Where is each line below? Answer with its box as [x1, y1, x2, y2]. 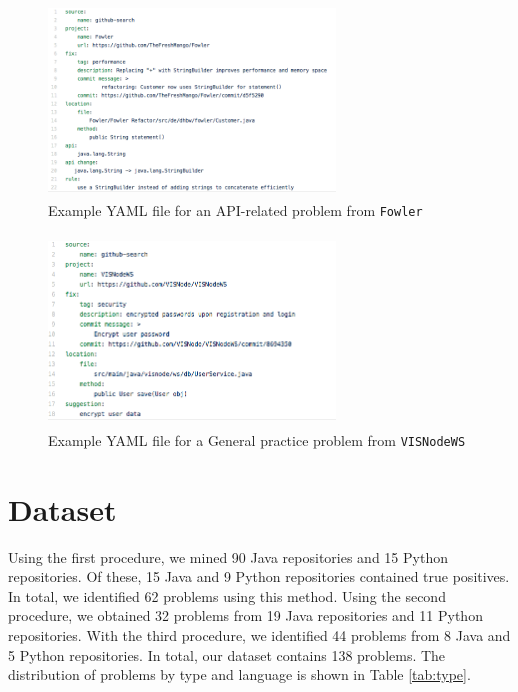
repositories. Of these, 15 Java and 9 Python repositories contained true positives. [8, 566, 510, 587]
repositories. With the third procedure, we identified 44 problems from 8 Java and [8, 625, 511, 645]
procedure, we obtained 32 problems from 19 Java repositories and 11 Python [8, 605, 483, 626]
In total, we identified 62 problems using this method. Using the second [8, 585, 446, 606]
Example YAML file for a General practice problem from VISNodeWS [48, 429, 466, 450]
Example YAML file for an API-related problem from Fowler [48, 199, 423, 220]
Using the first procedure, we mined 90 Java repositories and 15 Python [8, 546, 448, 567]
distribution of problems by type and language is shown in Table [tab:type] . [8, 664, 471, 685]
